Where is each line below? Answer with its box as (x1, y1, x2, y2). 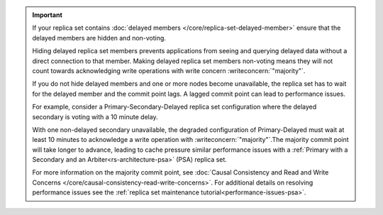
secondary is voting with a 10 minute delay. (32, 112, 159, 121)
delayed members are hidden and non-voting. (32, 33, 167, 42)
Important (32, 11, 63, 19)
